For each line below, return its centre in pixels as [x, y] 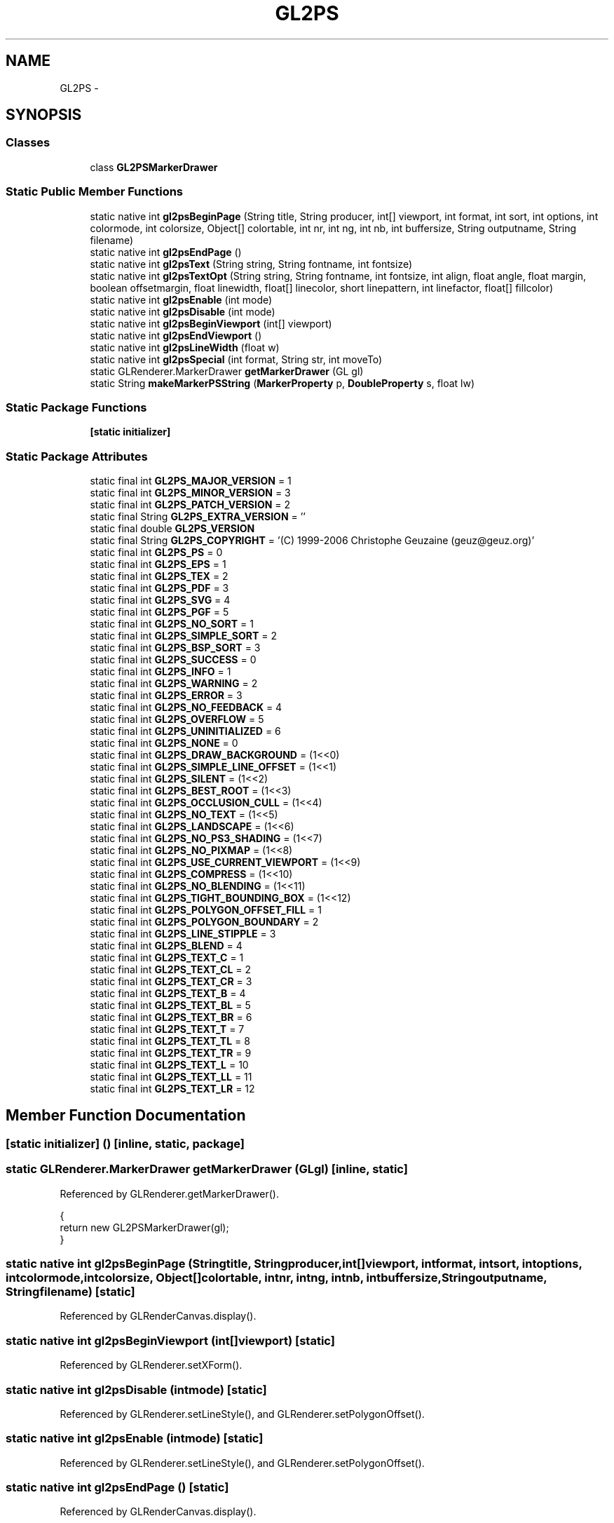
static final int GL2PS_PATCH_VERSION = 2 [190, 505]
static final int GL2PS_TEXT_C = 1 [167, 958]
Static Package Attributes [77, 456]
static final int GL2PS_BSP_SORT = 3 [175, 648]
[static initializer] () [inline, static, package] [125, 1143]
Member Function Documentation [126, 1116]
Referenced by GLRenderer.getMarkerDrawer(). [169, 1193]
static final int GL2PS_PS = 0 [156, 553]
